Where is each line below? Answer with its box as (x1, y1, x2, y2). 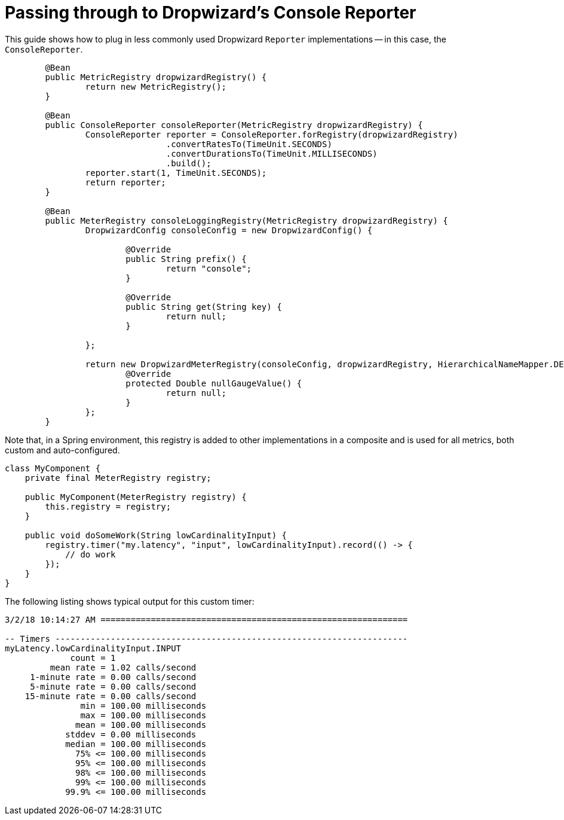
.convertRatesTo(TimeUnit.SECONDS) (165, 139, 332, 149)
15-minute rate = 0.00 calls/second (24, 691, 197, 701)
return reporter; (85, 177, 166, 187)
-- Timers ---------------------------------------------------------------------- (5, 633, 408, 644)
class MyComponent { (5, 463, 101, 473)
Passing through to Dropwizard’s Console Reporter (5, 2, 416, 23)
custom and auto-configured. (5, 444, 120, 455)
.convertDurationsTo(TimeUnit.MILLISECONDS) (165, 148, 378, 158)
